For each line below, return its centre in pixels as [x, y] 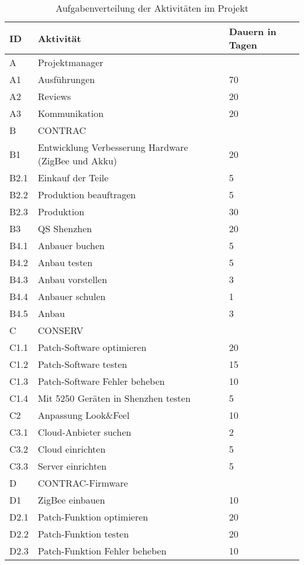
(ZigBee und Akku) [77, 161]
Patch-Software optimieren [92, 347]
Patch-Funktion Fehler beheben [102, 551]
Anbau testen [65, 262]
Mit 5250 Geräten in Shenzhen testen [114, 398]
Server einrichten [72, 466]
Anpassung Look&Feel [84, 415]
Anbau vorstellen [72, 279]
